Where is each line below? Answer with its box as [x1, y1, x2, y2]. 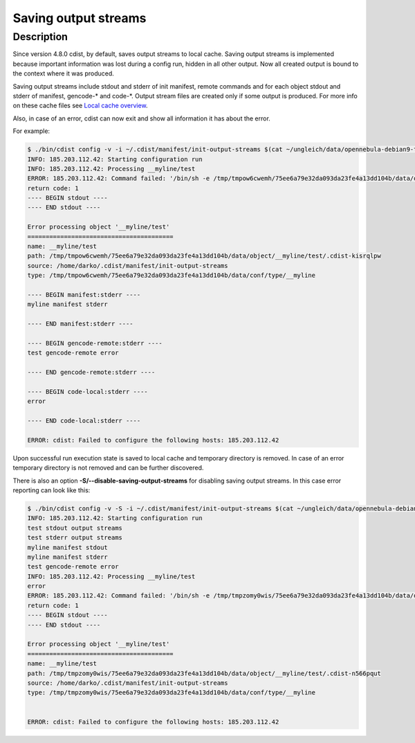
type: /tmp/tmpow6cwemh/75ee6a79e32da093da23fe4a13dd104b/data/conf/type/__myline [27, 271, 316, 280]
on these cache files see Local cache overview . [12, 101, 148, 110]
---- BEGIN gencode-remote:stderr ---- [27, 339, 163, 347]
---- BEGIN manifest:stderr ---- [27, 291, 141, 298]
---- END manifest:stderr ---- [27, 320, 134, 328]
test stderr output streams [27, 534, 122, 541]
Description [12, 30, 68, 43]
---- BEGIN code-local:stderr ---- [27, 388, 148, 395]
